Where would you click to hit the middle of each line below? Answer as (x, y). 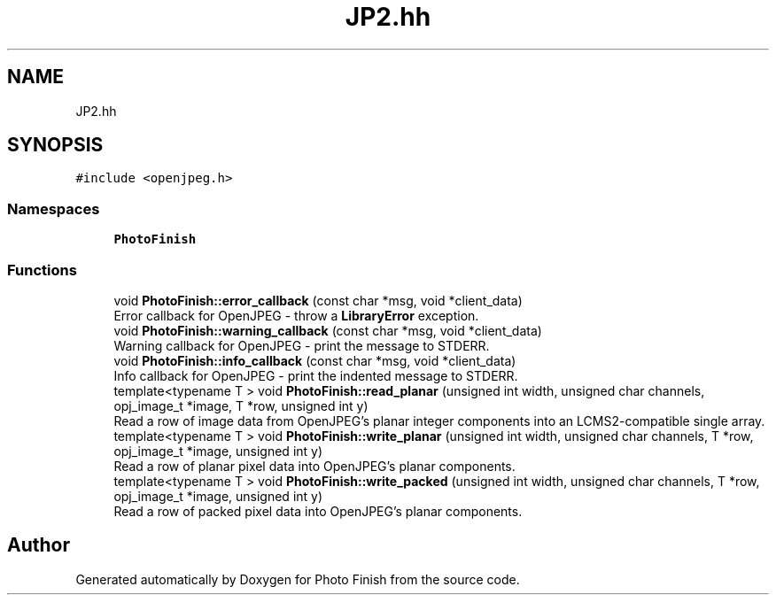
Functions (42, 270)
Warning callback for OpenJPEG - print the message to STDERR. (302, 345)
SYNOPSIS (55, 145)
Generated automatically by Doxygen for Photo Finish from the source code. (298, 579)
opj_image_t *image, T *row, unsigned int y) (241, 405)
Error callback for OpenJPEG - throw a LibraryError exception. (296, 315)
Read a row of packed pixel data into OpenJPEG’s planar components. (318, 511)
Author (39, 545)
